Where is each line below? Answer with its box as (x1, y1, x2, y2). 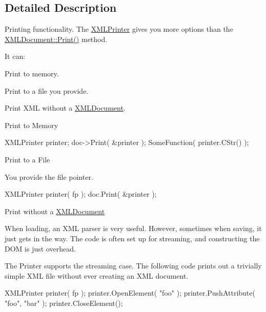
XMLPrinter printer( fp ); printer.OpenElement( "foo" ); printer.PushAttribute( (5, 287, 255, 298)
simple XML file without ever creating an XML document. (5, 270, 189, 281)
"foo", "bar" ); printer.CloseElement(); (5, 297, 123, 308)
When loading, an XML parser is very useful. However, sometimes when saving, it (5, 223, 262, 234)
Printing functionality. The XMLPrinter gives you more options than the (5, 24, 233, 34)
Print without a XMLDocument (5, 205, 105, 216)
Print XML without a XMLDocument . (5, 102, 126, 113)
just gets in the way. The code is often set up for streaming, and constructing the (5, 233, 260, 243)
